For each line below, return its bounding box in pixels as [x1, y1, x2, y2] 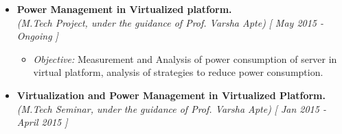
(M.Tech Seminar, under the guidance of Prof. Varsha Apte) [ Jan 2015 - [16, 101, 326, 116]
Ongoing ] [16, 29, 58, 43]
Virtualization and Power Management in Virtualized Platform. [16, 88, 326, 102]
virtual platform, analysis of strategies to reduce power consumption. [33, 65, 323, 79]
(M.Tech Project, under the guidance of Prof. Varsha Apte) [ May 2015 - [16, 15, 324, 29]
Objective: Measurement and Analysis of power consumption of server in [33, 51, 337, 66]
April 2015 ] [16, 115, 68, 129]
